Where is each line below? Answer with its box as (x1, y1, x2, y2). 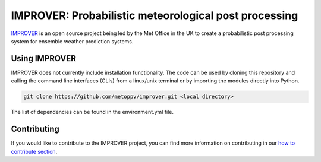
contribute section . (11, 148, 58, 155)
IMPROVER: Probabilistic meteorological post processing (11, 9, 298, 22)
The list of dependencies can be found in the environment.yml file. (11, 109, 174, 116)
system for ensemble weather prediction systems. (11, 37, 134, 45)
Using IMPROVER (11, 53, 77, 63)
